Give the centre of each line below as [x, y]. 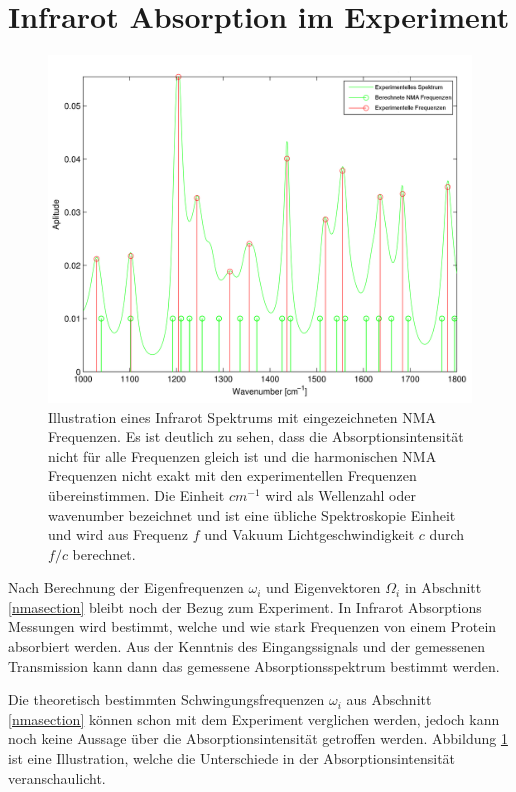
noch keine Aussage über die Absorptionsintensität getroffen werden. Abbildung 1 [258, 738]
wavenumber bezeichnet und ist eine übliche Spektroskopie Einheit [252, 514]
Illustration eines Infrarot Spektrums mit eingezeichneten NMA [242, 416]
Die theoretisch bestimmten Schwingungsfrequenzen [166, 699]
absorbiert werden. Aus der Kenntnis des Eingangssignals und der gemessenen [247, 646]
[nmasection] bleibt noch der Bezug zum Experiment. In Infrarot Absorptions [245, 606]
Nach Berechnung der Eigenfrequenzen [126, 587]
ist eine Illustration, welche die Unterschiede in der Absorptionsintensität [232, 758]
